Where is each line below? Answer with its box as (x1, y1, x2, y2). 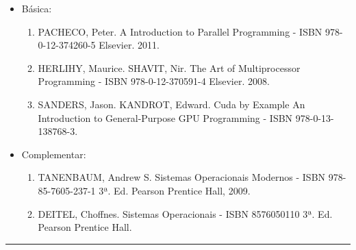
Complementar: (21, 147, 86, 161)
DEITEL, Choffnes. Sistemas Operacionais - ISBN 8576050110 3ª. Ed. (38, 206, 333, 221)
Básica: (21, 1, 52, 15)
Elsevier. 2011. (99, 38, 160, 52)
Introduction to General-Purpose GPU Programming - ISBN (38, 110, 293, 125)
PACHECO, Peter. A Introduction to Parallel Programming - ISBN (38, 24, 322, 38)
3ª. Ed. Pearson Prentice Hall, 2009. (99, 183, 251, 197)
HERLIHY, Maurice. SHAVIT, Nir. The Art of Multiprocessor (38, 60, 301, 75)
